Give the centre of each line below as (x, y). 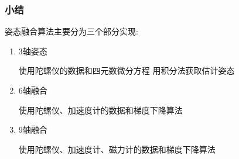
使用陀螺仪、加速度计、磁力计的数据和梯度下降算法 (117, 149)
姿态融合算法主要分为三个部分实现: (71, 31)
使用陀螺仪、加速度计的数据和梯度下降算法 (100, 110)
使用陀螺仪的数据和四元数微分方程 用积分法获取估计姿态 (127, 70)
